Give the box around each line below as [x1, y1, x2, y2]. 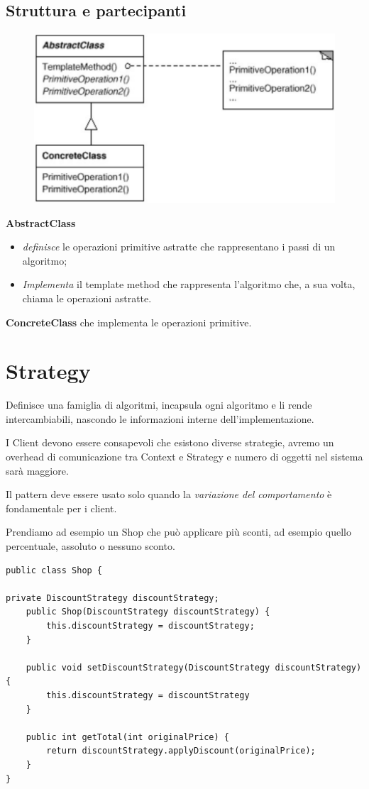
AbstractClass [6, 215, 76, 230]
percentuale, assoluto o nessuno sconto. [6, 539, 175, 553]
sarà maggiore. [6, 463, 69, 478]
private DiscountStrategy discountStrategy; [6, 592, 219, 603]
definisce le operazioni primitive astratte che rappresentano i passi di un [22, 239, 336, 254]
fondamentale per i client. [6, 500, 117, 515]
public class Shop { [6, 565, 103, 575]
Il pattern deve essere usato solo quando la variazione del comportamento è [6, 487, 332, 502]
